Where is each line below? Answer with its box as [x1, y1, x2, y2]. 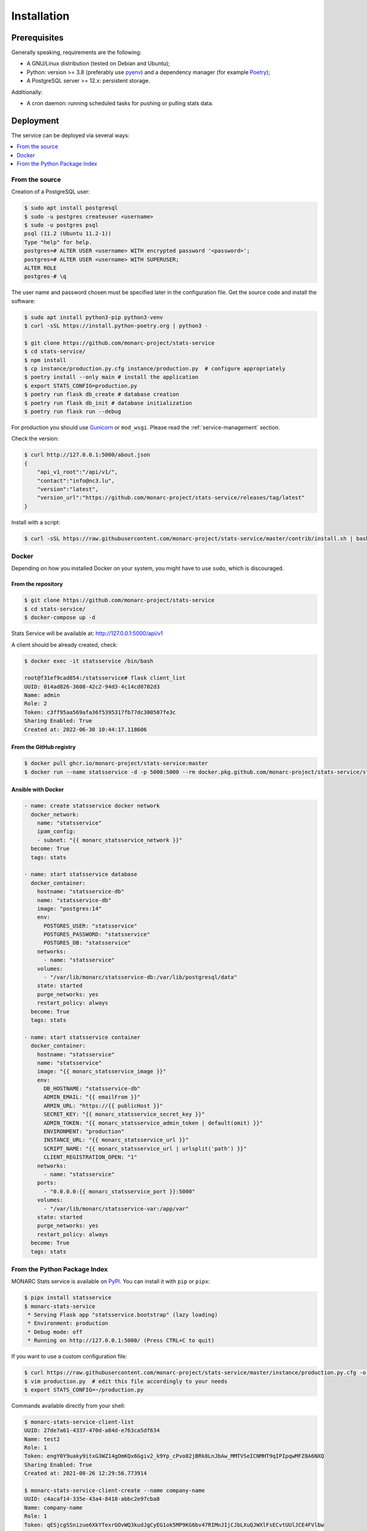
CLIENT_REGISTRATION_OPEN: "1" [43, 1154, 138, 1160]
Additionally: [11, 88, 43, 96]
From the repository [11, 581, 64, 588]
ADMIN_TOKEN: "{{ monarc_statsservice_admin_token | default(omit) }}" [43, 1119, 263, 1126]
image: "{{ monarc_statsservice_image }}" [37, 1068, 166, 1075]
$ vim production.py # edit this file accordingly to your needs [24, 1378, 228, 1385]
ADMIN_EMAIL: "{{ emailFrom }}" [43, 1094, 141, 1100]
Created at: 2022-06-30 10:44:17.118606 [24, 726, 147, 733]
